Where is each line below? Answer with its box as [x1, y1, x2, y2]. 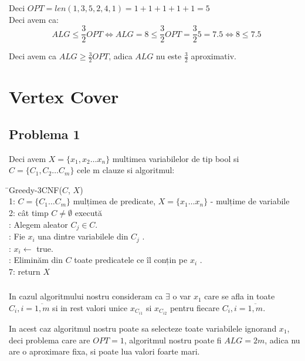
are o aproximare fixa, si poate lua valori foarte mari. [9, 345, 200, 357]
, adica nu [265, 333, 300, 346]
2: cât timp [9, 207, 49, 219]
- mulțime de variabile [210, 195, 290, 207]
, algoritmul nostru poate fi [124, 333, 222, 346]
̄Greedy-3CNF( [9, 183, 62, 195]
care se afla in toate [204, 290, 275, 302]
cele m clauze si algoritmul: [77, 164, 175, 176]
